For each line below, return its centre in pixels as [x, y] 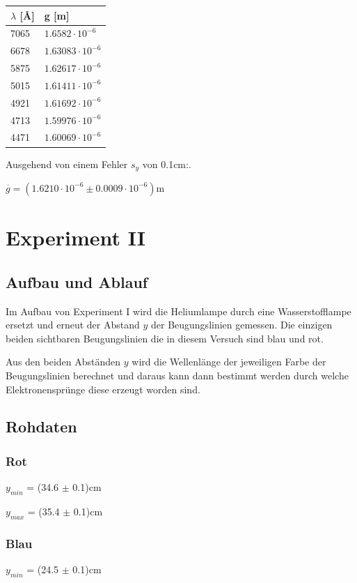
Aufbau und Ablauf [77, 281]
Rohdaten [41, 426]
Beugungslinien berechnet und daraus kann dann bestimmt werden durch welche [177, 375]
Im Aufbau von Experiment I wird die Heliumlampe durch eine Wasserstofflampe [178, 311]
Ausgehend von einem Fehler [67, 164]
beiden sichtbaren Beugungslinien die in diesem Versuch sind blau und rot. [165, 338]
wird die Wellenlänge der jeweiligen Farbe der [229, 362]
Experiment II [76, 237]
